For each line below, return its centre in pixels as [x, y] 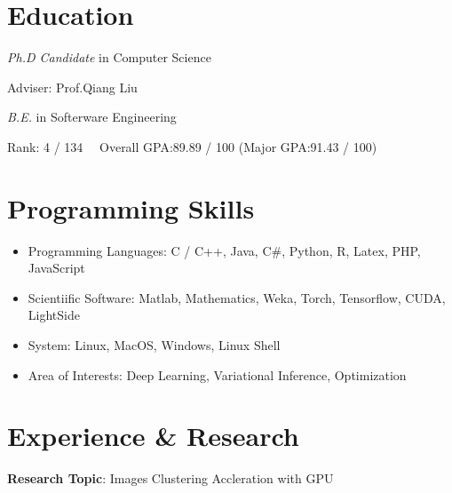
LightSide [54, 315]
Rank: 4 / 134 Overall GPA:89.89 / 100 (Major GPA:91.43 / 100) [192, 146]
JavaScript [56, 268]
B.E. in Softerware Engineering [92, 117]
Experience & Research [153, 436]
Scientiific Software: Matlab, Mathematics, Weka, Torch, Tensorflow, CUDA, [237, 297]
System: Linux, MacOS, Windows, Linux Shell [154, 345]
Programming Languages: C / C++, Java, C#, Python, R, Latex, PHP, [224, 250]
